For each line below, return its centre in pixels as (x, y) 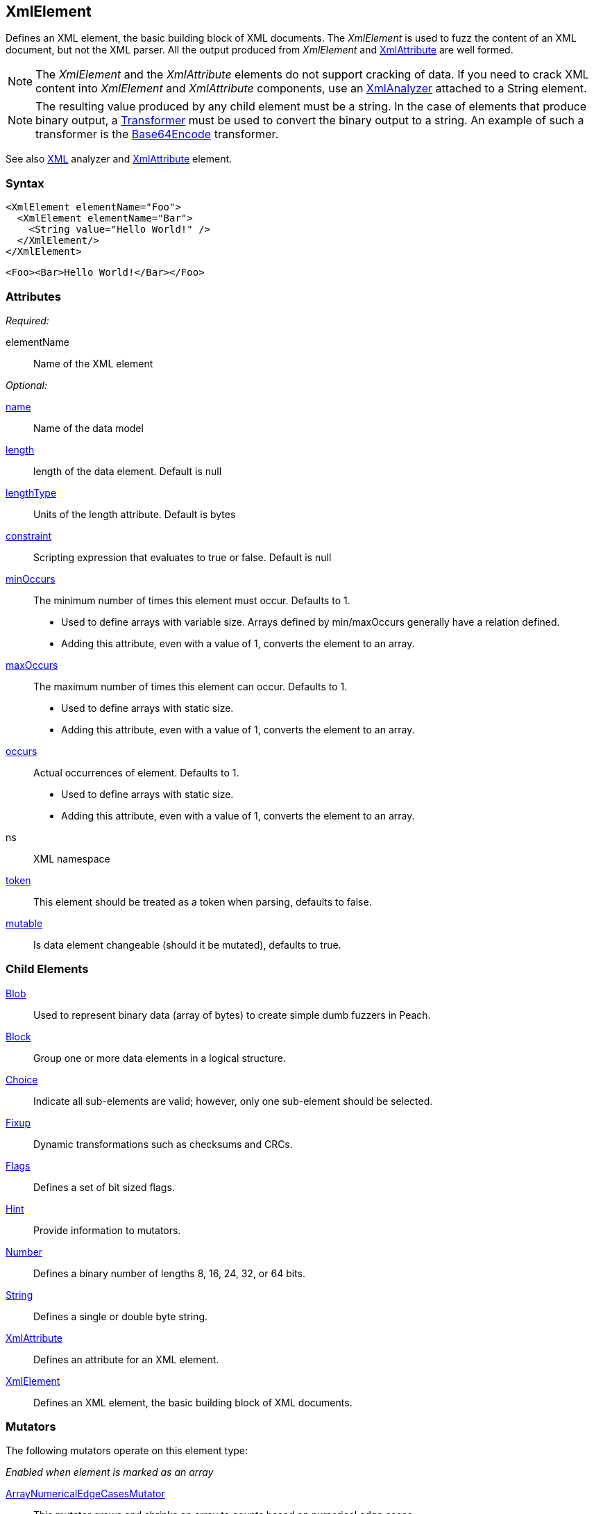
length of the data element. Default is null (128, 471)
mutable (24, 923)
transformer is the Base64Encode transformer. (157, 134)
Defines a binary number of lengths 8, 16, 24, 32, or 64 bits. (169, 1273)
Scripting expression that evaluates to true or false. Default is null (183, 557)
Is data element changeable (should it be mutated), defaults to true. (187, 945)
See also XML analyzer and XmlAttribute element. (119, 159)
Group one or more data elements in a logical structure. (160, 1058)
